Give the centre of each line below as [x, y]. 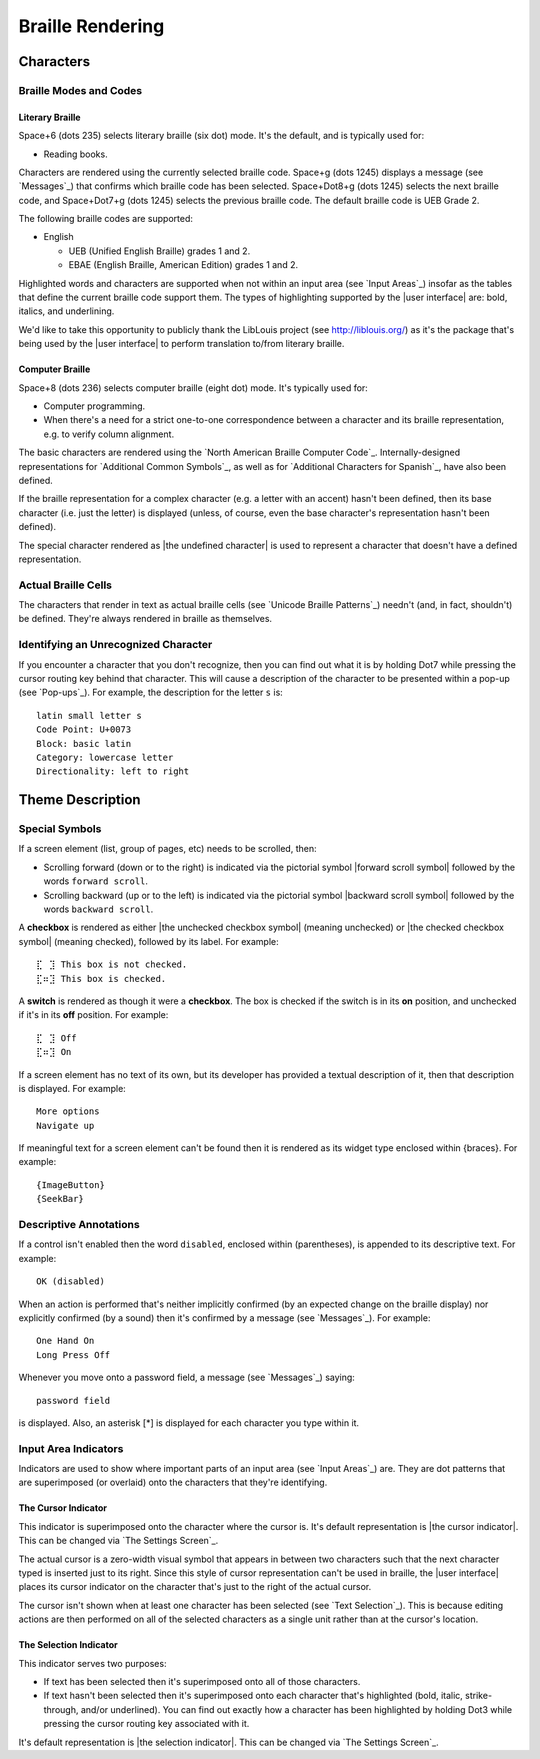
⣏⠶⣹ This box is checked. [101, 978]
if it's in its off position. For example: [93, 1015]
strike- [479, 1696]
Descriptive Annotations [79, 1225]
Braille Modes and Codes [80, 90]
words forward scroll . [96, 881]
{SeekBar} [60, 1199]
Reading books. [76, 154]
